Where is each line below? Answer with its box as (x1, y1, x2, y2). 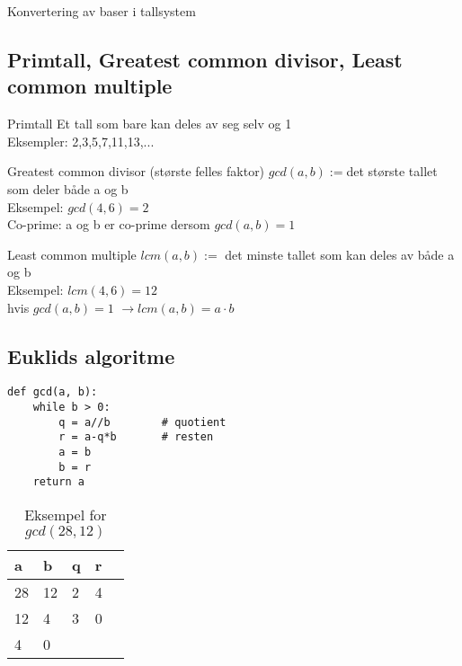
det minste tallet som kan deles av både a (225, 244, 455, 263)
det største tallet (346, 162, 438, 181)
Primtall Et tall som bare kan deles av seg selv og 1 (7, 114, 292, 133)
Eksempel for (24, 503, 107, 525)
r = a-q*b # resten (58, 431, 214, 444)
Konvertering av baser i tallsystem (7, 2, 196, 20)
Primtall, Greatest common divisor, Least (7, 45, 403, 73)
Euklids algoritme (7, 342, 175, 369)
